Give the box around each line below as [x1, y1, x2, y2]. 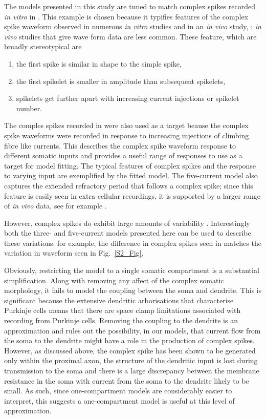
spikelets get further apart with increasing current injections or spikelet [16, 93, 239, 103]
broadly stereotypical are [4, 41, 82, 52]
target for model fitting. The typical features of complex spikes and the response [4, 160, 256, 171]
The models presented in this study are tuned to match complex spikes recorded [4, 1, 255, 11]
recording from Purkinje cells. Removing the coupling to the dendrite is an [4, 315, 238, 326]
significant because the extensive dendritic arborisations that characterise [4, 295, 234, 305]
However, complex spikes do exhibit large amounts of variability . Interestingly [4, 217, 250, 228]
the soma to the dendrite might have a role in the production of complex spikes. [4, 335, 255, 346]
